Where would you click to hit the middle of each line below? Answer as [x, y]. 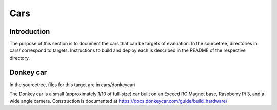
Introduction [30, 31]
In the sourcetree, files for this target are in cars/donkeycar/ [73, 85]
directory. [20, 58]
